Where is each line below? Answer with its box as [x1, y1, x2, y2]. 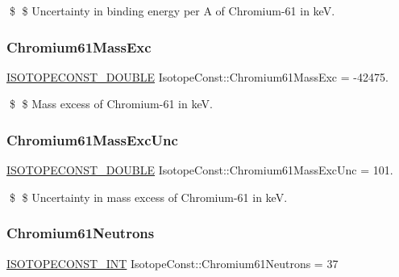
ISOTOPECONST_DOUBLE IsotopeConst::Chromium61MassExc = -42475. [6, 68, 389, 85]
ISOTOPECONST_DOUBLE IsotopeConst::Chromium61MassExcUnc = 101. [6, 162, 393, 178]
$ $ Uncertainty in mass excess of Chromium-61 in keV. [9, 188, 288, 205]
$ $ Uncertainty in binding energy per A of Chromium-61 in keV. [9, 2, 335, 19]
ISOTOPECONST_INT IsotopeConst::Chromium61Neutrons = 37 [6, 254, 339, 271]
